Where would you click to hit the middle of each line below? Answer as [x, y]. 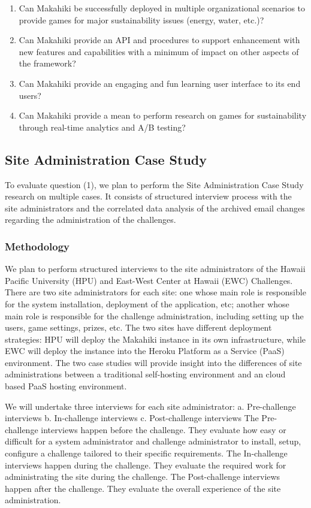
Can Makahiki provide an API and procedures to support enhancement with [159, 40]
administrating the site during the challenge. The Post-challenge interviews [143, 477]
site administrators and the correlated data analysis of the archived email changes [155, 208]
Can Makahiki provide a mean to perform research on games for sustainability [163, 115]
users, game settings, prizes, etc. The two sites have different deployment [138, 327]
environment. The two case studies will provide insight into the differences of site [153, 362]
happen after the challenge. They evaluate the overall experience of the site [143, 488]
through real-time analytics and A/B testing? [102, 127]
